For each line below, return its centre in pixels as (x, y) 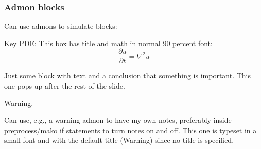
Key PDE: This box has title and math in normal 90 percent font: (108, 43)
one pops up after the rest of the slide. (65, 86)
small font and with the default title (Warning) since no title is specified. (119, 140)
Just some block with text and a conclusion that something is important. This (128, 76)
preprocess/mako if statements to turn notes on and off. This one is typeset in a (130, 130)
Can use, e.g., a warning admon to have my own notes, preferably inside (118, 120)
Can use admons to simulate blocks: (61, 26)
